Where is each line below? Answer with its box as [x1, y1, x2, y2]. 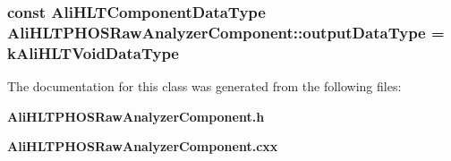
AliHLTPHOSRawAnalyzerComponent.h [7, 106, 265, 125]
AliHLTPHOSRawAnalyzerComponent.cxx [7, 137, 278, 156]
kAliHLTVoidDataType [7, 41, 179, 64]
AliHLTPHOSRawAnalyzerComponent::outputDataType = [7, 21, 445, 43]
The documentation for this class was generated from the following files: [7, 77, 402, 96]
